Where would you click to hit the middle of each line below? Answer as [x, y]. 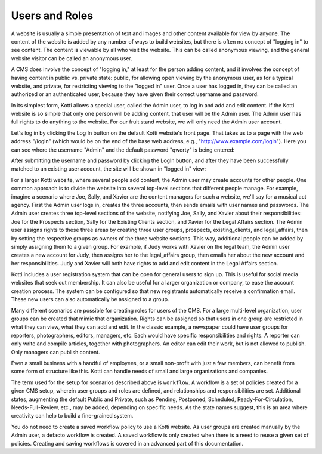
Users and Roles [52, 16]
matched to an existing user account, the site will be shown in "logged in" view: [109, 169]
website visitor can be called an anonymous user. [72, 58]
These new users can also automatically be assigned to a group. [90, 299]
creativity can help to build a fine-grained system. [72, 416]
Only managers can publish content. [56, 352]
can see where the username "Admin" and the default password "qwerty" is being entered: [123, 150]
